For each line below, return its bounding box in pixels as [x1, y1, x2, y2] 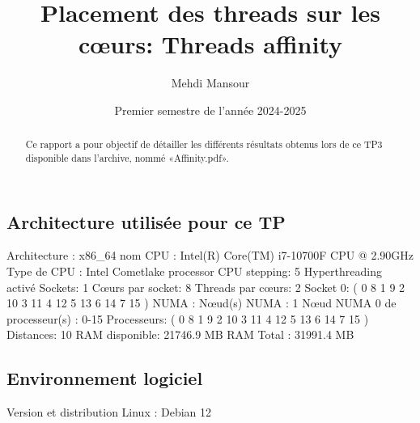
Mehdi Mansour [171, 74, 250, 91]
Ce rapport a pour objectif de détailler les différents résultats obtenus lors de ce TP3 [25, 137, 383, 151]
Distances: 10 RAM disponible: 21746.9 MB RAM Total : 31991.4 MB [6, 326, 354, 343]
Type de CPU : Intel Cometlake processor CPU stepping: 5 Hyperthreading [6, 263, 382, 280]
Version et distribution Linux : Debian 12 [6, 404, 212, 421]
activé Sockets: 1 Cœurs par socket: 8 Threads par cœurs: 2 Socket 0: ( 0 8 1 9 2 [6, 278, 405, 295]
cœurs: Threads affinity [78, 27, 343, 61]
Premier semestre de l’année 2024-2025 [114, 101, 307, 118]
